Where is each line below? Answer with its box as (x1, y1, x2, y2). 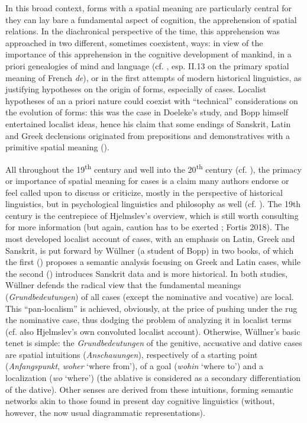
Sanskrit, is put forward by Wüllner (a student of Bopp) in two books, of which (5, 244, 294, 256)
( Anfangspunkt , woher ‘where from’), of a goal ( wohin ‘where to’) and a (5, 360, 264, 372)
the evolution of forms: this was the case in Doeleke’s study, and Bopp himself (5, 106, 289, 118)
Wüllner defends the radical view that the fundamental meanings (5, 279, 241, 291)
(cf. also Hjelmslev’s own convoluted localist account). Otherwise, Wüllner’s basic (5, 325, 300, 337)
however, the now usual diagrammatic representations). (5, 406, 205, 418)
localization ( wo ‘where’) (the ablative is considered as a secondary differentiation (5, 372, 301, 384)
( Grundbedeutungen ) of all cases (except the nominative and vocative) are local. (5, 290, 294, 302)
